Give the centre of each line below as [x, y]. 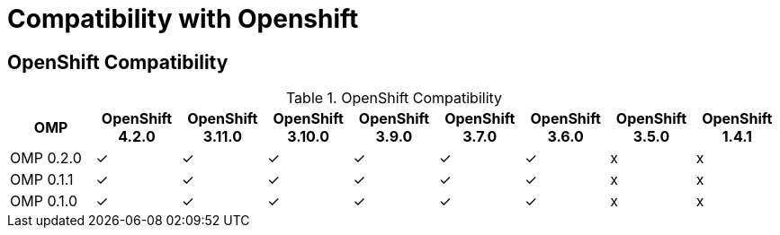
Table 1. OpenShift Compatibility [394, 98]
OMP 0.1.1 [42, 180]
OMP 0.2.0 [46, 158]
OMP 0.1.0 [44, 201]
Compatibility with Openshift [183, 19]
